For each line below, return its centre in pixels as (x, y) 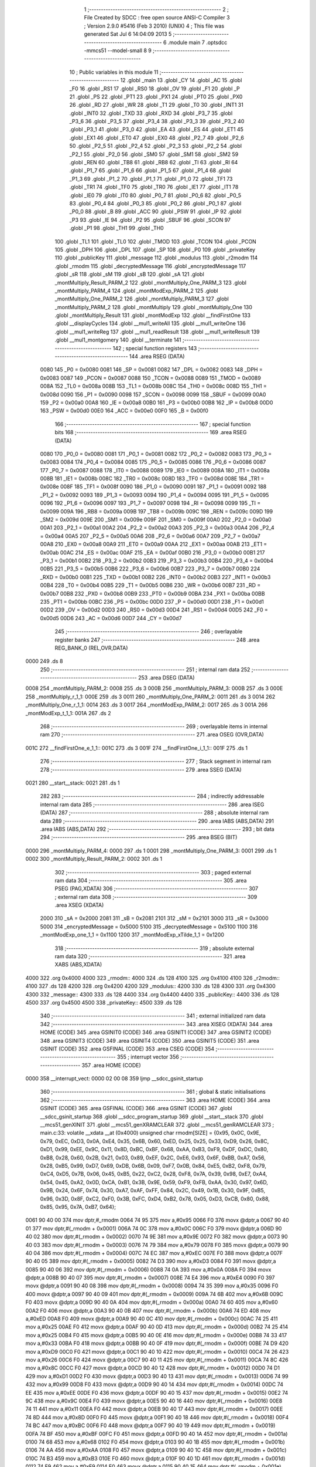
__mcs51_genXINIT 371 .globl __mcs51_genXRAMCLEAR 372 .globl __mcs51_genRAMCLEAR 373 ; (157, 1125)
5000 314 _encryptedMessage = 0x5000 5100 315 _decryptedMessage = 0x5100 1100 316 (149, 927)
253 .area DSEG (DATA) (166, 678)
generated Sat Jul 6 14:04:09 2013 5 (128, 34)
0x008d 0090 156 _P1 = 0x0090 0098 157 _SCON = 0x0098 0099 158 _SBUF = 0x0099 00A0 (153, 394)
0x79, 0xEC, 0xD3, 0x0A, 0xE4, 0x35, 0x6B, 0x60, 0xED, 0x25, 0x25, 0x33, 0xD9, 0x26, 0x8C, (154, 1141)
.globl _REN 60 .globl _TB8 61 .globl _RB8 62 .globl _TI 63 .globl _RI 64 (154, 163)
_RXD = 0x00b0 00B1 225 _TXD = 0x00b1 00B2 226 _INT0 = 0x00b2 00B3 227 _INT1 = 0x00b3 (155, 577)
